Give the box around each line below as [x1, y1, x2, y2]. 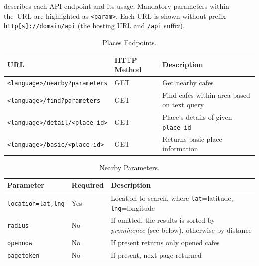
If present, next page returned [110, 249, 202, 260]
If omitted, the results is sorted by [110, 215, 215, 225]
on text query [162, 99, 204, 110]
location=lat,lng [7, 200, 65, 207]
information [162, 143, 198, 154]
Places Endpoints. [102, 37, 157, 47]
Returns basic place [162, 133, 222, 144]
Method [114, 64, 142, 75]
